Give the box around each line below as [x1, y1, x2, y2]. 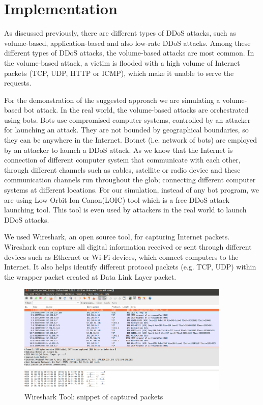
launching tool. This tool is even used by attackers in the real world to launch [4, 204, 247, 215]
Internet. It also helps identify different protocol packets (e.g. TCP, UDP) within [4, 261, 256, 272]
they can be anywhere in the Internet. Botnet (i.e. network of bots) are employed [4, 134, 257, 145]
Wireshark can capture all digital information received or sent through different [4, 241, 252, 252]
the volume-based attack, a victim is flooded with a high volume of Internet [4, 57, 240, 68]
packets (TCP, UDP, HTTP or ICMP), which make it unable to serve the [4, 67, 234, 78]
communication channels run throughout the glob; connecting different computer [4, 174, 256, 185]
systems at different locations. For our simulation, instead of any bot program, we [4, 184, 259, 195]
